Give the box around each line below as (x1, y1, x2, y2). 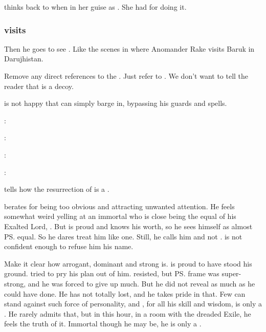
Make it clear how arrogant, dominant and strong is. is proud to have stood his (4, 258, 252, 269)
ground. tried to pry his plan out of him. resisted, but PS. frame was (4, 268, 219, 279)
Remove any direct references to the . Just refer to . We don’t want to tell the (4, 71, 249, 81)
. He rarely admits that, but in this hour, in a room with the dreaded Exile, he (4, 308, 251, 319)
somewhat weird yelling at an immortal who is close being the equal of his (4, 211, 236, 222)
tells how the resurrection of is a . (4, 184, 109, 194)
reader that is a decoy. (4, 80, 74, 91)
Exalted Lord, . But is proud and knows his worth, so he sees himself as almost (4, 220, 253, 231)
